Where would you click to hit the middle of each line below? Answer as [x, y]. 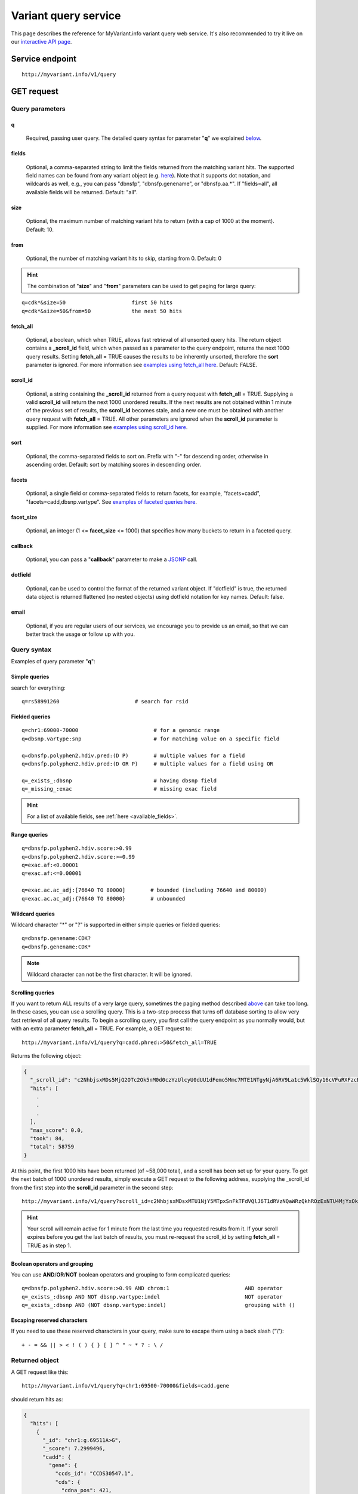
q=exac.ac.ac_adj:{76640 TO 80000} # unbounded [104, 898]
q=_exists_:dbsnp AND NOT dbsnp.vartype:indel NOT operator [152, 1296]
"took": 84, [47, 1138]
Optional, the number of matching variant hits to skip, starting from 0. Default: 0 [124, 258]
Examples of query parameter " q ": [53, 662]
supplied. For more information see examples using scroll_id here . [107, 427]
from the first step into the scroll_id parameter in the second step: [92, 1187]
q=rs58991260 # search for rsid [105, 701]
